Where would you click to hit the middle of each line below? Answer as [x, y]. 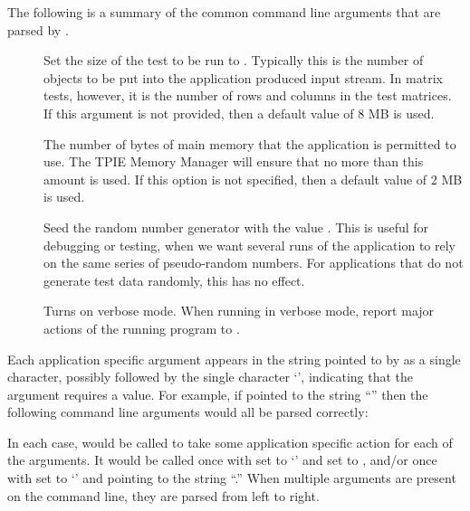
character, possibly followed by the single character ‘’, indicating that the [211, 377]
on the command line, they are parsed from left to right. [163, 495]
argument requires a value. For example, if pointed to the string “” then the [218, 394]
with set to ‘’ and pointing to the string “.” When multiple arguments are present [232, 478]
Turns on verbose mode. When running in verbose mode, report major [239, 311]
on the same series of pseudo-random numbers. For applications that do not [254, 263]
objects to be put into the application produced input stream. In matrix [243, 77]
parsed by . [38, 29]
